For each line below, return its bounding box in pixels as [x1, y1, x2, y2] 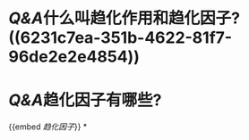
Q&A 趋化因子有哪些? [8, 90, 162, 111]
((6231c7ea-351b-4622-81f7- [8, 28, 233, 48]
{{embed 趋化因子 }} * [8, 121, 88, 132]
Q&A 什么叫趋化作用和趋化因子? [8, 8, 241, 29]
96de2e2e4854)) [8, 46, 140, 67]
